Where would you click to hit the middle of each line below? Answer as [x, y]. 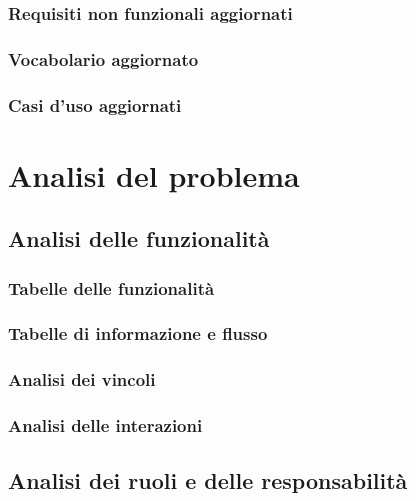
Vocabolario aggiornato [103, 58]
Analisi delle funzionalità [139, 238]
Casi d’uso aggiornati [95, 104]
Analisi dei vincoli [82, 379]
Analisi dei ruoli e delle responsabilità [208, 480]
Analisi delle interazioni [105, 425]
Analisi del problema [154, 174]
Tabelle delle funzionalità [111, 287]
